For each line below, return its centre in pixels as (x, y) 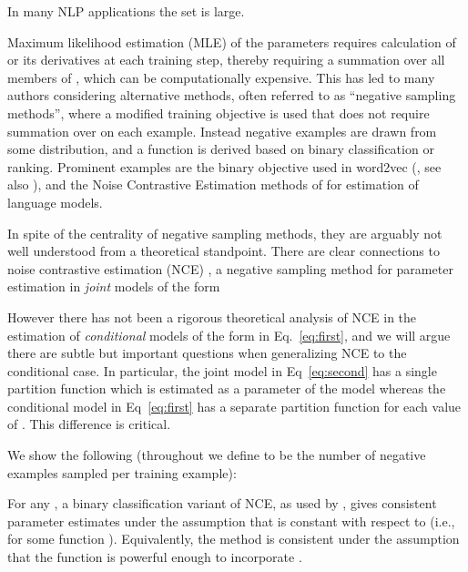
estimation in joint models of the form (114, 286)
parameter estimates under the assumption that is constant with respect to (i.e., (231, 521)
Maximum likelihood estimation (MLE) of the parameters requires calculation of (232, 41)
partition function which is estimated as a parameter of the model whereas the (227, 388)
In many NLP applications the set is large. (126, 11)
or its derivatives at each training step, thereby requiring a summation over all (226, 60)
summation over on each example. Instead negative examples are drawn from (222, 131)
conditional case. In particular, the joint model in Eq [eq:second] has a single (222, 370)
